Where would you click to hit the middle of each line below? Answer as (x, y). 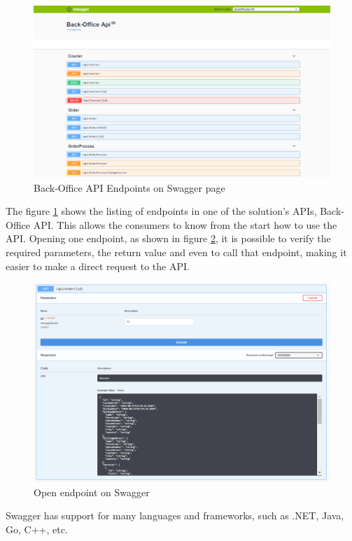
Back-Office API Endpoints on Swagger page (129, 187)
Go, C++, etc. (37, 529)
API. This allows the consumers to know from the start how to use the (185, 224)
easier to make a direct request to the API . (98, 266)
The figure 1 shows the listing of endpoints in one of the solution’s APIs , (161, 211)
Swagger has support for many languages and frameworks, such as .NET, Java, (175, 515)
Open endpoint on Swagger (92, 492)
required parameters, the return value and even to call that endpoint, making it (176, 252)
